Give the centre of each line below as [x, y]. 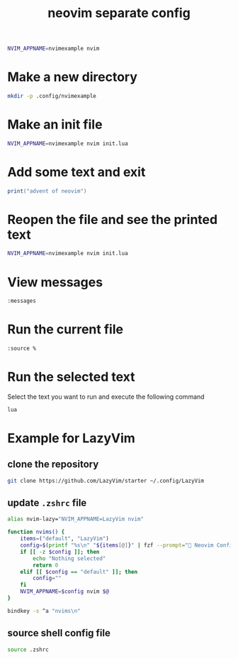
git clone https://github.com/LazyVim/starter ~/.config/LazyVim [106, 481]
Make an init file [55, 125]
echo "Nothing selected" [69, 558]
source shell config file [59, 633]
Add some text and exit [76, 172]
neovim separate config [119, 13]
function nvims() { [36, 532]
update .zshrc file [47, 503]
